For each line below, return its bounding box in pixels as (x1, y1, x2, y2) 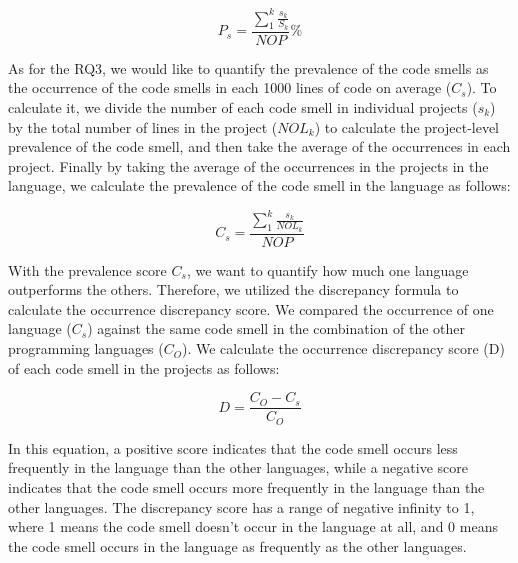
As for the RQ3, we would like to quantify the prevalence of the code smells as (8, 57, 489, 78)
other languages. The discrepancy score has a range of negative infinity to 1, (8, 496, 475, 517)
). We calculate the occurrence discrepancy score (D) (182, 338, 505, 359)
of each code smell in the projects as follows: (8, 357, 280, 378)
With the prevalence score (8, 259, 167, 280)
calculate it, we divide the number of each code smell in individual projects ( (8, 96, 478, 117)
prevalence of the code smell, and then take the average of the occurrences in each (8, 136, 511, 157)
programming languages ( (8, 338, 164, 359)
